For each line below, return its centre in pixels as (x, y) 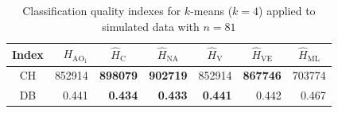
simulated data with (151, 26)
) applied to (287, 10)
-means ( (212, 10)
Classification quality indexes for (102, 10)
